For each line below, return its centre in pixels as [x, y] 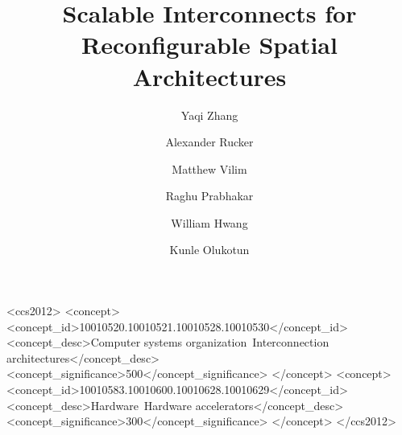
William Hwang [209, 222]
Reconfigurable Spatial [209, 45]
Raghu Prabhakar [209, 196]
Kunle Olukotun [209, 250]
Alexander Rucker [209, 142]
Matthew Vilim [209, 168]
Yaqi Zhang [209, 115]
